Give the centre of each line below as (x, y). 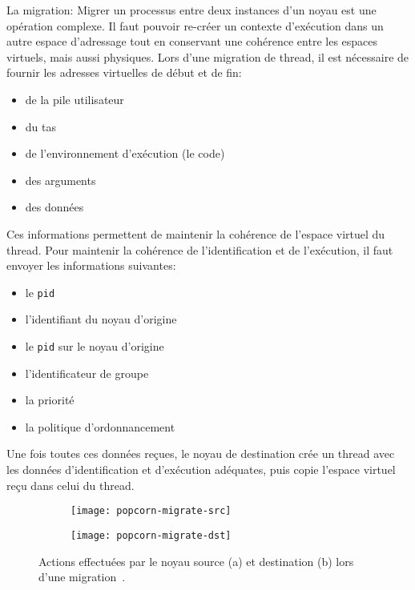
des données (54, 207)
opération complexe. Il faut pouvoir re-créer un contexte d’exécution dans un (195, 25)
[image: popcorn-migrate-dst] (151, 535)
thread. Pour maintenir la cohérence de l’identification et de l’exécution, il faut (200, 249)
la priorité (50, 400)
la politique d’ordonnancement (100, 426)
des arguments (60, 180)
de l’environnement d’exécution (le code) (125, 153)
